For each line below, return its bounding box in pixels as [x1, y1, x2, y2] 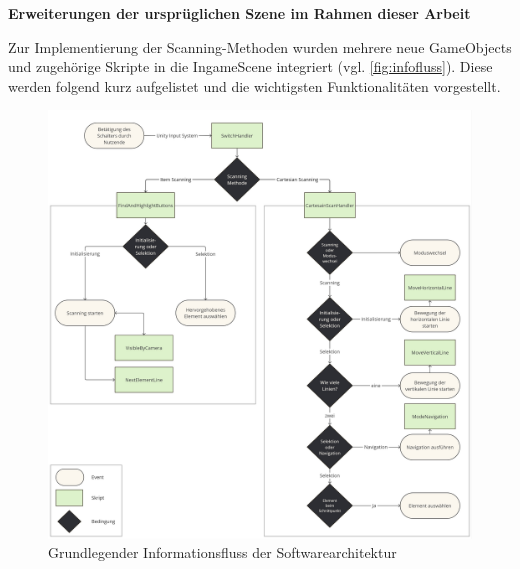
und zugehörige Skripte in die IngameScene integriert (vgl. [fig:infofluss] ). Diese [8, 56, 493, 77]
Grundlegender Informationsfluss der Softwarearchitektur [48, 542, 397, 563]
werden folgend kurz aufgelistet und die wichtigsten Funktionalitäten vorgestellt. [8, 75, 501, 96]
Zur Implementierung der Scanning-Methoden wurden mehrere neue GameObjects [8, 36, 512, 57]
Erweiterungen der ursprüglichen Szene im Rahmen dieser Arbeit [8, 3, 471, 23]
